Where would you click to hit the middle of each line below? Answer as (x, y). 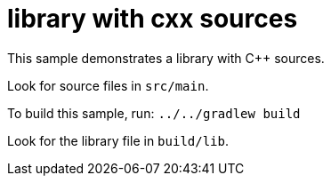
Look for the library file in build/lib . (118, 140)
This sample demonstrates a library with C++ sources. (166, 58)
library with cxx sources (153, 19)
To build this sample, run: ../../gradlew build (154, 113)
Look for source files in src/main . (108, 85)
